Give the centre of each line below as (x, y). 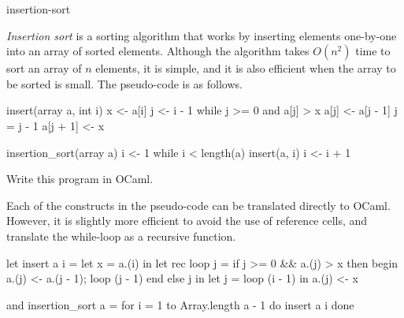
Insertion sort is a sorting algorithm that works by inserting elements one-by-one (202, 35)
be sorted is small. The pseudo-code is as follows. (124, 83)
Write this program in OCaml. (80, 179)
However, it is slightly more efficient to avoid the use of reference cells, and (187, 221)
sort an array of (44, 68)
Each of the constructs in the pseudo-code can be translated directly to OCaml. (198, 205)
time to (373, 51)
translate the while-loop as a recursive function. (121, 236)
